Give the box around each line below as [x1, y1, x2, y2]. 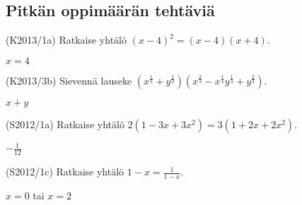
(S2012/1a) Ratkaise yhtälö [6, 116, 124, 131]
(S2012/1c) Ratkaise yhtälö [6, 164, 124, 179]
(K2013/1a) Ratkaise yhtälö [6, 32, 127, 47]
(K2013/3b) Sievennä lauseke [6, 73, 132, 87]
